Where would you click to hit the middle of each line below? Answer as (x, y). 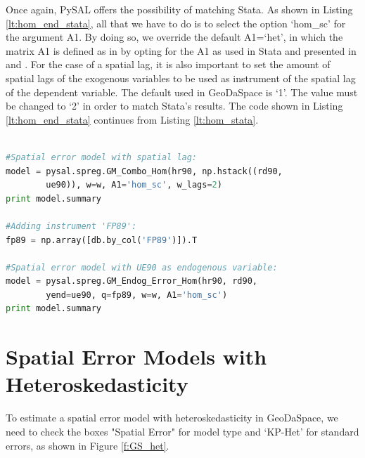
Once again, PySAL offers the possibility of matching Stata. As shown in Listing (179, 9)
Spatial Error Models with (136, 356)
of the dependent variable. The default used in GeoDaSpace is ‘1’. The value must (182, 92)
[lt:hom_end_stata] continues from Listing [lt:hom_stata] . (132, 119)
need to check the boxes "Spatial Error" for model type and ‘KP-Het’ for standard (182, 431)
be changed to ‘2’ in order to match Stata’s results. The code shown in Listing (174, 106)
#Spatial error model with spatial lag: (102, 157)
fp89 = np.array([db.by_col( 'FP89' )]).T (102, 240)
